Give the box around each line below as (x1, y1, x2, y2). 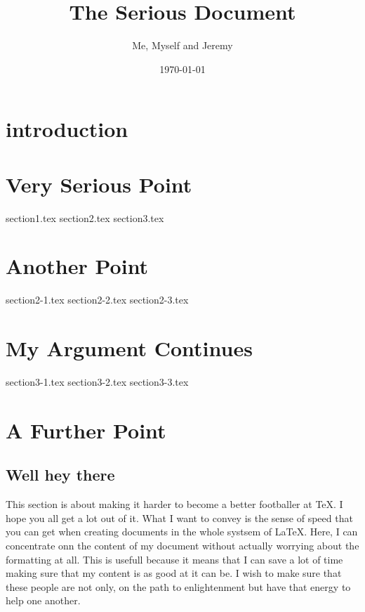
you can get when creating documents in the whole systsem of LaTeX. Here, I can (6, 524, 358, 539)
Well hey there (6, 464, 115, 486)
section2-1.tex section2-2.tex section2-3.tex (6, 292, 189, 307)
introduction (6, 115, 128, 143)
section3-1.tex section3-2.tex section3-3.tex (6, 375, 189, 389)
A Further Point (6, 415, 166, 444)
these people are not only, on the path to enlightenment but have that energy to (6, 579, 351, 594)
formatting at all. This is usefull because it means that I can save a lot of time (6, 552, 343, 566)
